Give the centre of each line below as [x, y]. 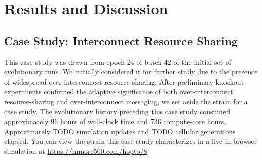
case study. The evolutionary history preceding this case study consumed [117, 111]
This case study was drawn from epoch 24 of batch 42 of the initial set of [118, 62]
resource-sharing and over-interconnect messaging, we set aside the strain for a [126, 101]
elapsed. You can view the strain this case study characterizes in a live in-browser [131, 141]
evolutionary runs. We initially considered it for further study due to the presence [131, 72]
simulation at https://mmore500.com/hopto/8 [76, 151]
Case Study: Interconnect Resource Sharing [121, 40]
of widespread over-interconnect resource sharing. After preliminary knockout [124, 81]
